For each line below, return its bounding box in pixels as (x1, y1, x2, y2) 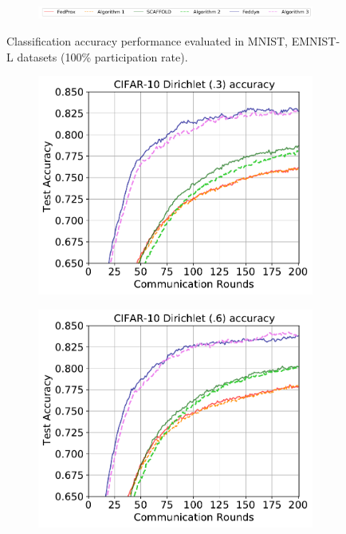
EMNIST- (291, 33, 340, 49)
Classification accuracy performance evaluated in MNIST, (6, 33, 288, 49)
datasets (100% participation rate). (17, 48, 188, 65)
